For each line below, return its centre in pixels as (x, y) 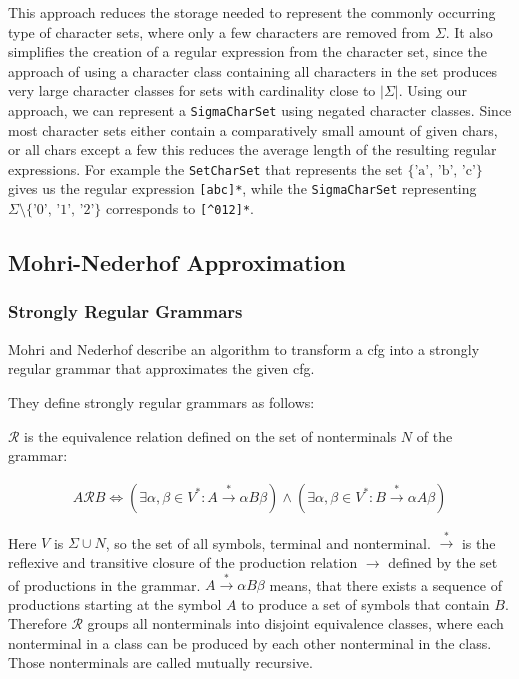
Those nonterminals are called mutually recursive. (160, 662)
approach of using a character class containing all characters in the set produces (253, 70)
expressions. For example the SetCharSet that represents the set (205, 168)
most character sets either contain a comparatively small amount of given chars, (253, 129)
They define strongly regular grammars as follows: (161, 401)
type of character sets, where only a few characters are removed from (219, 31)
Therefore (37, 623)
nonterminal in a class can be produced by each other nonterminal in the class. (250, 642)
